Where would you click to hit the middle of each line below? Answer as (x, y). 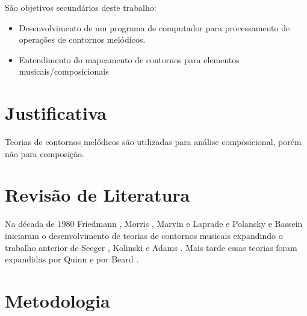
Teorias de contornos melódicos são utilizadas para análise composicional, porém (153, 142)
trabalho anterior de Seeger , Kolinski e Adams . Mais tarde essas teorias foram (151, 247)
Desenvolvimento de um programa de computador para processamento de (154, 27)
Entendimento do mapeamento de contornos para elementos (129, 59)
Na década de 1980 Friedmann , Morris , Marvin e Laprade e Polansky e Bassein (154, 224)
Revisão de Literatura (98, 195)
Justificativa (56, 113)
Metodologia (57, 300)
